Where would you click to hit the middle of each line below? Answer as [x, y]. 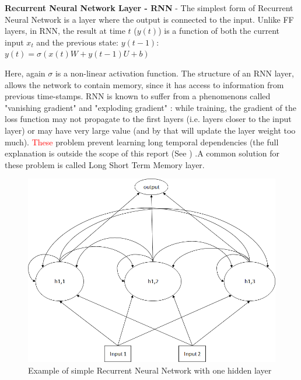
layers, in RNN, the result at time [65, 31]
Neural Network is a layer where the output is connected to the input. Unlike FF [149, 19]
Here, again [25, 73]
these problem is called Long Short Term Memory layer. [105, 164]
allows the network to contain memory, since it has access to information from [144, 84]
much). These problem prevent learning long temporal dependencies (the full [142, 142]
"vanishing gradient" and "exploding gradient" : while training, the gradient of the [150, 107]
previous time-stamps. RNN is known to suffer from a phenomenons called [138, 96]
